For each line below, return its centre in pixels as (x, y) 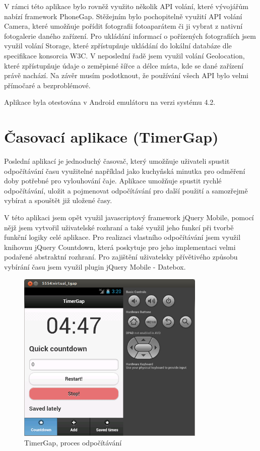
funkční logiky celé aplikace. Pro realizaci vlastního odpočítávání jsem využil (122, 237)
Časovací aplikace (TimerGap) (111, 137)
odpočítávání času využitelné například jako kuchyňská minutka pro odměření (125, 171)
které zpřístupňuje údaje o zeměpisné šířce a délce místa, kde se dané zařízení (124, 65)
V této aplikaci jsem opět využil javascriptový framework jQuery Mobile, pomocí (129, 217)
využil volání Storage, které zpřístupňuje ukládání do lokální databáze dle (118, 46)
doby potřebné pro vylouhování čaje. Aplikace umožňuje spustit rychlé (113, 181)
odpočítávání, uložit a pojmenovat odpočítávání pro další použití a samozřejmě (126, 190)
